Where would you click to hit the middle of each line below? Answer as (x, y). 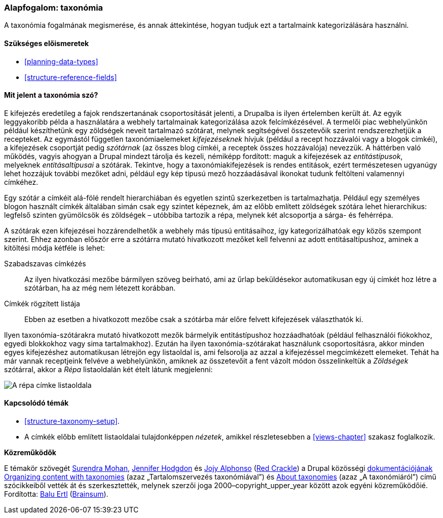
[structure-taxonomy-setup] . (72, 421)
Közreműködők (30, 453)
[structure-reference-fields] (71, 77)
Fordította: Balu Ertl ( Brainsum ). (56, 494)
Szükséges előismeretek (47, 43)
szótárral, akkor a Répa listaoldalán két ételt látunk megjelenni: (108, 369)
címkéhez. (21, 182)
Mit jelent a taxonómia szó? (51, 95)
